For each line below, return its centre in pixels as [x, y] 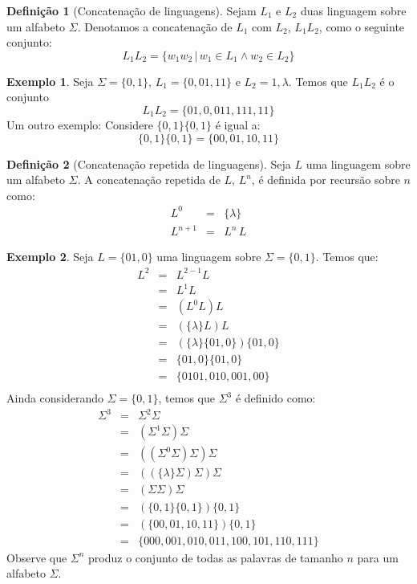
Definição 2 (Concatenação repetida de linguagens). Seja [149, 163]
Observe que [37, 557]
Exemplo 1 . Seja [50, 81]
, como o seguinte [362, 26]
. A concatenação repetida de [149, 180]
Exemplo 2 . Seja [50, 257]
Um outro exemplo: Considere [80, 124]
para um [378, 557]
